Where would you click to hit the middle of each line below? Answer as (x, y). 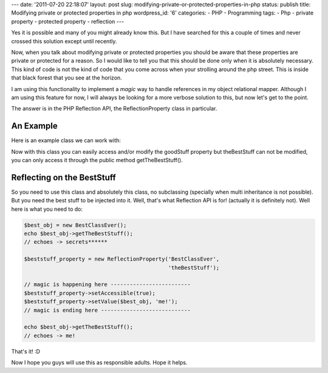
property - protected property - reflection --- (68, 21)
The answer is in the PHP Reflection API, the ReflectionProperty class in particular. (114, 109)
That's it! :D (26, 351)
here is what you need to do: (47, 209)
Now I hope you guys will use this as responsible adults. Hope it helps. (99, 363)
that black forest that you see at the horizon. (67, 78)
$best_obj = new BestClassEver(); (75, 225)
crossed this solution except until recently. (64, 41)
